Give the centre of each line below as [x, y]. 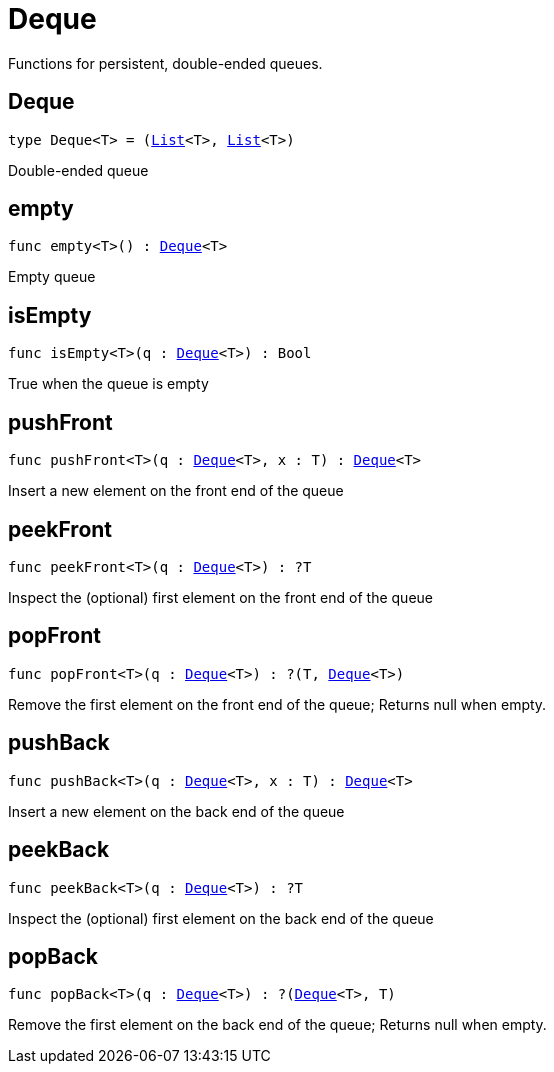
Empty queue [52, 277]
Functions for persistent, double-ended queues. [165, 63]
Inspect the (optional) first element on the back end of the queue [221, 918]
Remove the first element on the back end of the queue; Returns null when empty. [277, 1025]
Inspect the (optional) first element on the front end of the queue [220, 597]
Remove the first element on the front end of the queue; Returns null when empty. [277, 704]
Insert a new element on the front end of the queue [176, 491]
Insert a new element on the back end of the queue [176, 811]
